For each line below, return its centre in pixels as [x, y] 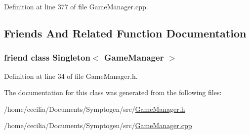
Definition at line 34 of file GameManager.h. [71, 76]
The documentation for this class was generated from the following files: [113, 92]
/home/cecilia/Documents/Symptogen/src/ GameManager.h [95, 109]
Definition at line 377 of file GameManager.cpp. [76, 6]
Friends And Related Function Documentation [125, 33]
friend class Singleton [47, 57]
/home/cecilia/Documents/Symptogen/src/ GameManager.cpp [98, 125]
